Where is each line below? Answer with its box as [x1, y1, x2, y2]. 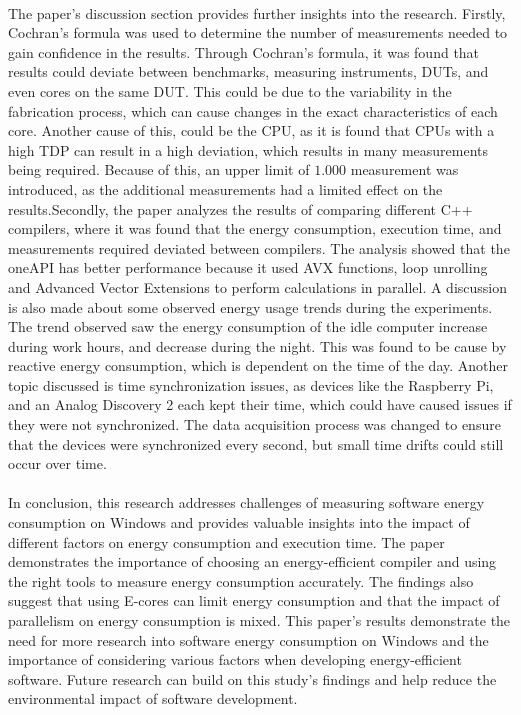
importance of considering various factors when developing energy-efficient [8, 649, 462, 670]
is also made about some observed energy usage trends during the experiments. [8, 296, 493, 317]
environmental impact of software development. [8, 688, 298, 709]
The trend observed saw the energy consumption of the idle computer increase [8, 316, 488, 337]
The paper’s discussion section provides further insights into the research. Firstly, [8, 2, 506, 23]
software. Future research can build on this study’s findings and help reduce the [8, 668, 497, 689]
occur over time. [8, 453, 107, 474]
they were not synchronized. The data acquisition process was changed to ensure [8, 414, 501, 435]
